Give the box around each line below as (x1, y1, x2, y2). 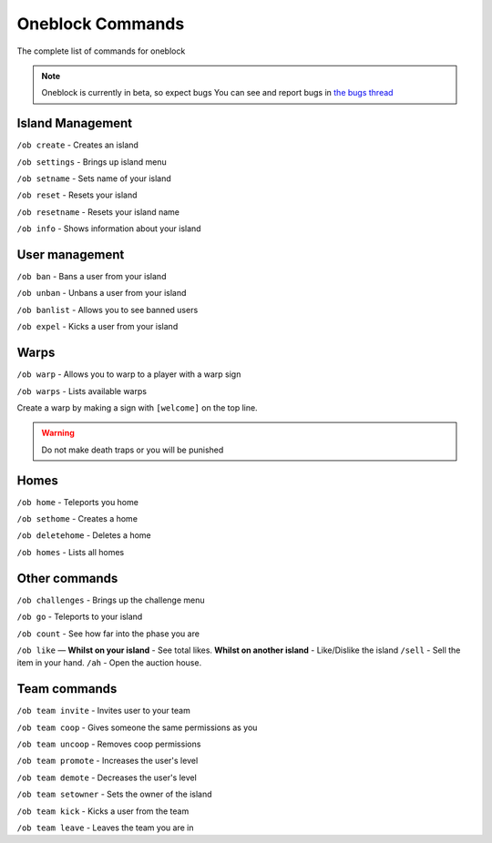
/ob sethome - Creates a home (16, 513, 138, 524)
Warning (41, 428, 75, 439)
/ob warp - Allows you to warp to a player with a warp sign (16, 369, 241, 380)
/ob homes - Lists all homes (16, 546, 125, 557)
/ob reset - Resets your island (16, 189, 138, 200)
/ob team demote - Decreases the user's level (16, 772, 198, 783)
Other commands (16, 570, 118, 586)
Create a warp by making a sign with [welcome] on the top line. (16, 401, 259, 413)
